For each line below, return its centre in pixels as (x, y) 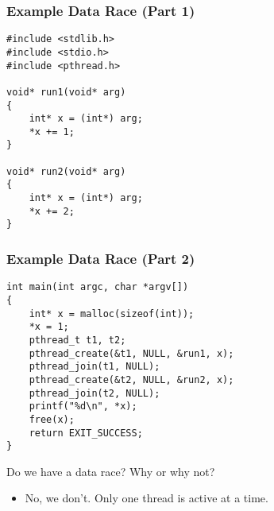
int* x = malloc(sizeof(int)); (112, 314)
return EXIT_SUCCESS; (86, 433)
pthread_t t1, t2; (77, 340)
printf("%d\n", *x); (83, 406)
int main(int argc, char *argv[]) (98, 287)
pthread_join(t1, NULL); (95, 367)
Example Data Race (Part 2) (101, 258)
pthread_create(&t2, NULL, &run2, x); (131, 379)
